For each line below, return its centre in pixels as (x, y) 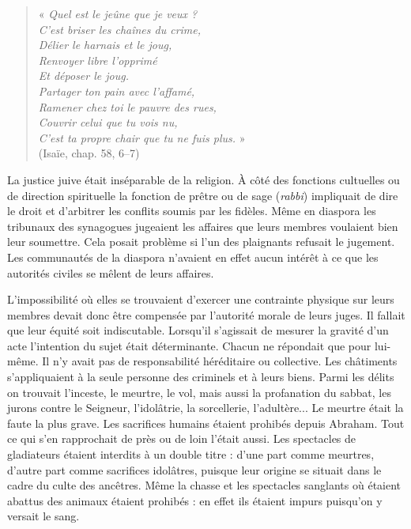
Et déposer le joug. (83, 76)
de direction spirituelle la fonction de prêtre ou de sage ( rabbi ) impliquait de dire (203, 195)
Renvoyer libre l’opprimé (98, 60)
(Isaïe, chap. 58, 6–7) (89, 153)
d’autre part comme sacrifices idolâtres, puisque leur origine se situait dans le (194, 469)
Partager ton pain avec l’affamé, (117, 91)
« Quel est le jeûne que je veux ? (118, 13)
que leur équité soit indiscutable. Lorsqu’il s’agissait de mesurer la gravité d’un (198, 330)
